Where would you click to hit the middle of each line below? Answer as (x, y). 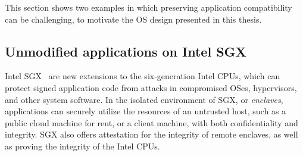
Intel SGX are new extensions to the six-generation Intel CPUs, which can (143, 76)
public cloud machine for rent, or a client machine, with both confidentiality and (151, 122)
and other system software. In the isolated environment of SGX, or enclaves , (144, 99)
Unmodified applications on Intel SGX (126, 51)
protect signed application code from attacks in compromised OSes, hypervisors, (151, 87)
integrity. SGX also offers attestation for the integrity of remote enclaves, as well (151, 134)
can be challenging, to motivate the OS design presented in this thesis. (133, 19)
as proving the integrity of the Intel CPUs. (82, 146)
